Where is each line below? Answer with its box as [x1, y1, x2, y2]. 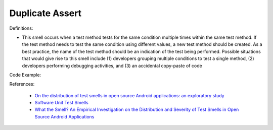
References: [9, 81, 35, 87]
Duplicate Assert [9, 8, 82, 19]
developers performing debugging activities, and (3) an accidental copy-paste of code [22, 62, 202, 69]
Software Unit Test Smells [34, 100, 88, 106]
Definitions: [9, 25, 33, 31]
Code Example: [9, 72, 41, 78]
